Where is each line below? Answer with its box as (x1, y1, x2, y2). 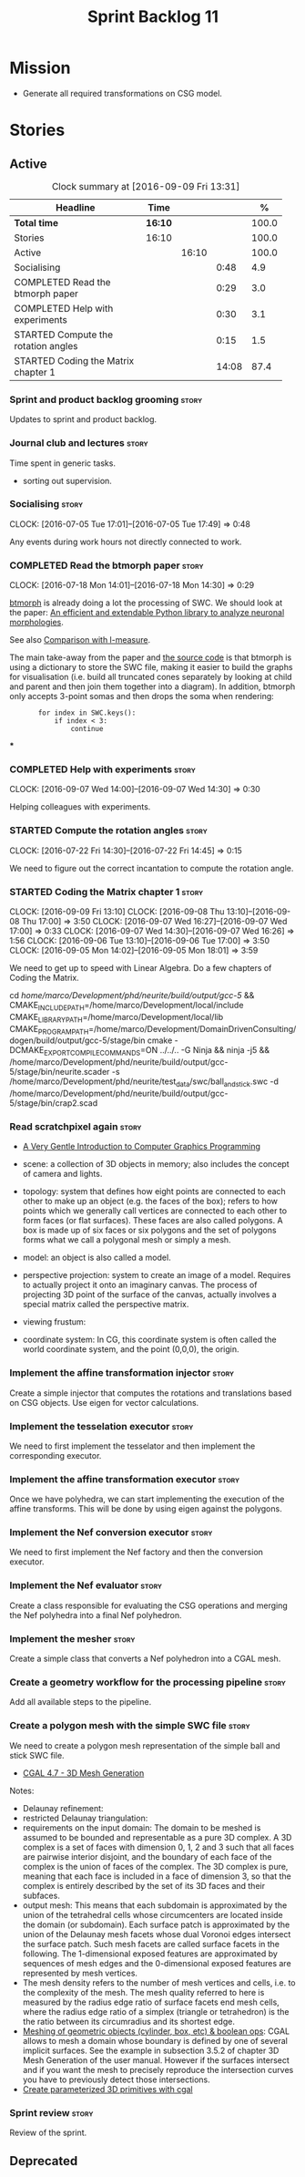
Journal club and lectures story (9, 437, 148, 449)
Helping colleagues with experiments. (9, 801, 151, 812)
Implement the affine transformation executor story (9, 1472, 240, 1485)
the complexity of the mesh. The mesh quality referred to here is (22, 1986, 265, 1997)
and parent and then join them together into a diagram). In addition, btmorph (9, 681, 296, 692)
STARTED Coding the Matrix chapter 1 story (9, 885, 204, 898)
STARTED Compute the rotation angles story (9, 824, 208, 837)
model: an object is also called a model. (22, 1252, 171, 1264)
